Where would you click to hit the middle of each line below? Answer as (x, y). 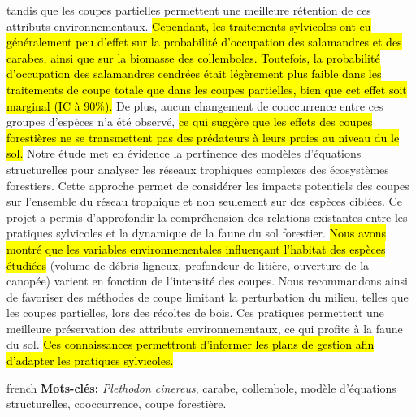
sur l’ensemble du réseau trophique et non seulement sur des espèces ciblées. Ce (204, 201)
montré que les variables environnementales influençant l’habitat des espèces (196, 248)
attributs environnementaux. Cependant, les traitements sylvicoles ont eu (189, 26)
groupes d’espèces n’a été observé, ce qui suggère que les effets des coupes (190, 122)
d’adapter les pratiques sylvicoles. (90, 361)
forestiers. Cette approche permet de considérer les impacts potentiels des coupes (208, 185)
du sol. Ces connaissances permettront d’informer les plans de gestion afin (191, 344)
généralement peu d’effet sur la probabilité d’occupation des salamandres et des (204, 42)
